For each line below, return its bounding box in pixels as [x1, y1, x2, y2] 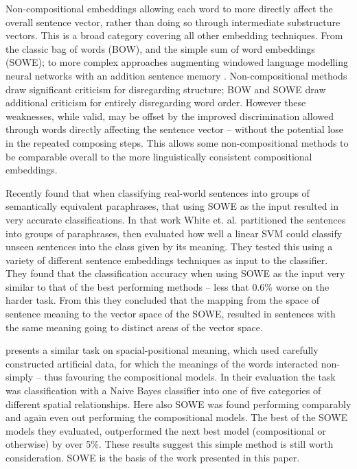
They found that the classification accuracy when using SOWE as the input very [5, 266, 345, 280]
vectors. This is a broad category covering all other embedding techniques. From [5, 28, 343, 43]
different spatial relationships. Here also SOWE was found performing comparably [5, 396, 352, 411]
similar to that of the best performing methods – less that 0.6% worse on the [5, 279, 330, 293]
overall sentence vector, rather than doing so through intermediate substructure [5, 14, 341, 29]
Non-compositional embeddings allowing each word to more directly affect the [5, 1, 333, 15]
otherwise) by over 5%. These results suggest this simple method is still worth [5, 437, 334, 451]
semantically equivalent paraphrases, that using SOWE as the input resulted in [5, 199, 338, 213]
